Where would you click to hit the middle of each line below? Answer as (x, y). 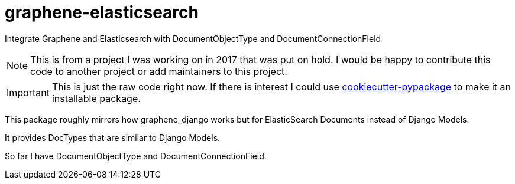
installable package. (96, 98)
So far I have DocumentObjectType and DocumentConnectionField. (136, 156)
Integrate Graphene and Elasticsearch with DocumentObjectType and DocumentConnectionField (193, 38)
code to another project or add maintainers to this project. (159, 71)
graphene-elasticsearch (102, 12)
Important (28, 92)
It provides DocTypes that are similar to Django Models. (113, 137)
